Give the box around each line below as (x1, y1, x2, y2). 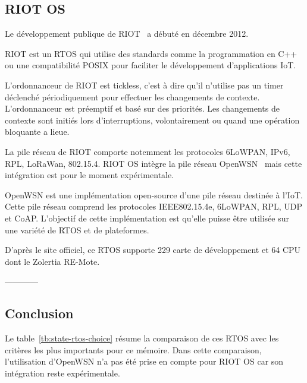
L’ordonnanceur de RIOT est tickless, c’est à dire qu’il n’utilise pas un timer (5, 78, 284, 91)
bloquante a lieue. (5, 125, 70, 138)
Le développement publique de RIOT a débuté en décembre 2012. (5, 27, 249, 40)
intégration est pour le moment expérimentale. (5, 169, 174, 181)
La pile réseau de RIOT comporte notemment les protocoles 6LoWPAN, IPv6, (5, 145, 290, 157)
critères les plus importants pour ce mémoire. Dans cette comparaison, (5, 343, 262, 356)
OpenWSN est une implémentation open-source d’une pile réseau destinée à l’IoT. (5, 188, 303, 201)
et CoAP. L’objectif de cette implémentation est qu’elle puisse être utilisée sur (5, 211, 289, 224)
